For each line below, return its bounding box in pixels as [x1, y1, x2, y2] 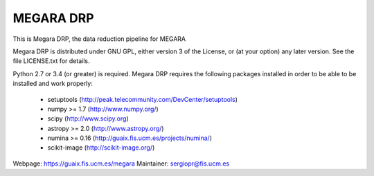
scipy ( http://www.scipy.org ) [47, 114, 129, 123]
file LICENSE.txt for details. [12, 57, 90, 65]
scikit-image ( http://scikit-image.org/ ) [47, 143, 155, 152]
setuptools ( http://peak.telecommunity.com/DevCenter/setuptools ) [47, 95, 238, 103]
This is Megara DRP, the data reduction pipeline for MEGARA [12, 35, 186, 43]
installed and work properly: [12, 80, 93, 88]
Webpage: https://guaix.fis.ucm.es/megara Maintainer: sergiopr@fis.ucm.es [12, 159, 230, 168]
